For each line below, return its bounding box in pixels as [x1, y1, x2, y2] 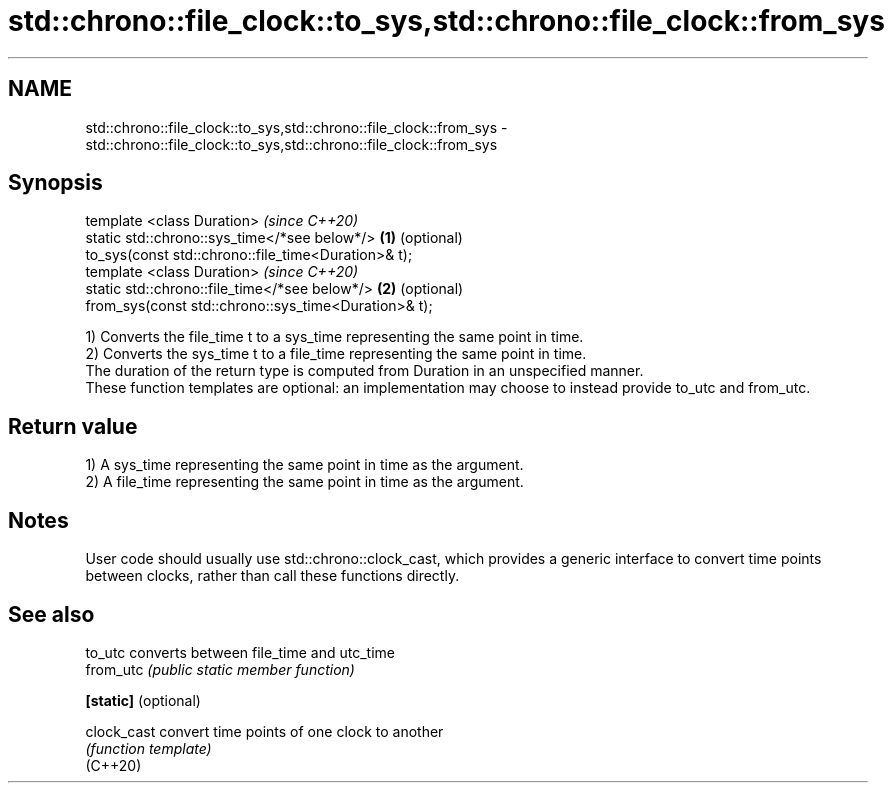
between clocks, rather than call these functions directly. [85, 567, 460, 585]
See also [8, 601, 95, 627]
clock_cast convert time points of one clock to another [85, 722, 444, 740]
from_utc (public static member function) [85, 660, 355, 678]
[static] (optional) [85, 691, 201, 709]
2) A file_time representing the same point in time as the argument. [85, 473, 524, 491]
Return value [8, 413, 138, 439]
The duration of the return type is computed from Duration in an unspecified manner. [85, 362, 644, 380]
